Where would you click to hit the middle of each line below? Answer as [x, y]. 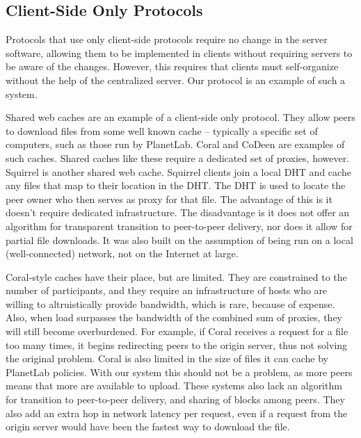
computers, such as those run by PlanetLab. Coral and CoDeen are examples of [175, 144]
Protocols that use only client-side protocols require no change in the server [167, 39]
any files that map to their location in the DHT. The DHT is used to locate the [176, 185]
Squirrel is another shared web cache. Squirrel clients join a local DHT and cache [178, 171]
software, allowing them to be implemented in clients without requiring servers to [179, 52]
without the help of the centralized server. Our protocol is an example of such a [176, 80]
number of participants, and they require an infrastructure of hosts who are [167, 290]
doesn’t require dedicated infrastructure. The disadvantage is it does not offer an [178, 212]
